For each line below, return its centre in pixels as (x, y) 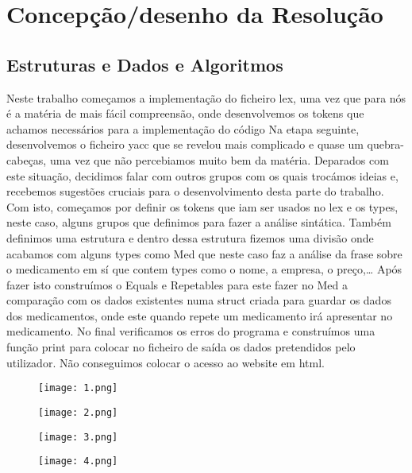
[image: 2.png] (78, 412)
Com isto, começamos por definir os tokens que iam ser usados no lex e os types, (202, 206)
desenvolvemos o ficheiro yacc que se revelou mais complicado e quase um (185, 144)
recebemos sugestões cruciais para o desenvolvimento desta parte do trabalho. (195, 191)
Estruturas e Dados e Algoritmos (145, 64)
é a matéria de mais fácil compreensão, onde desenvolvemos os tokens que (185, 113)
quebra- (385, 144)
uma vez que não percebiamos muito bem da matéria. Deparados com (219, 159)
